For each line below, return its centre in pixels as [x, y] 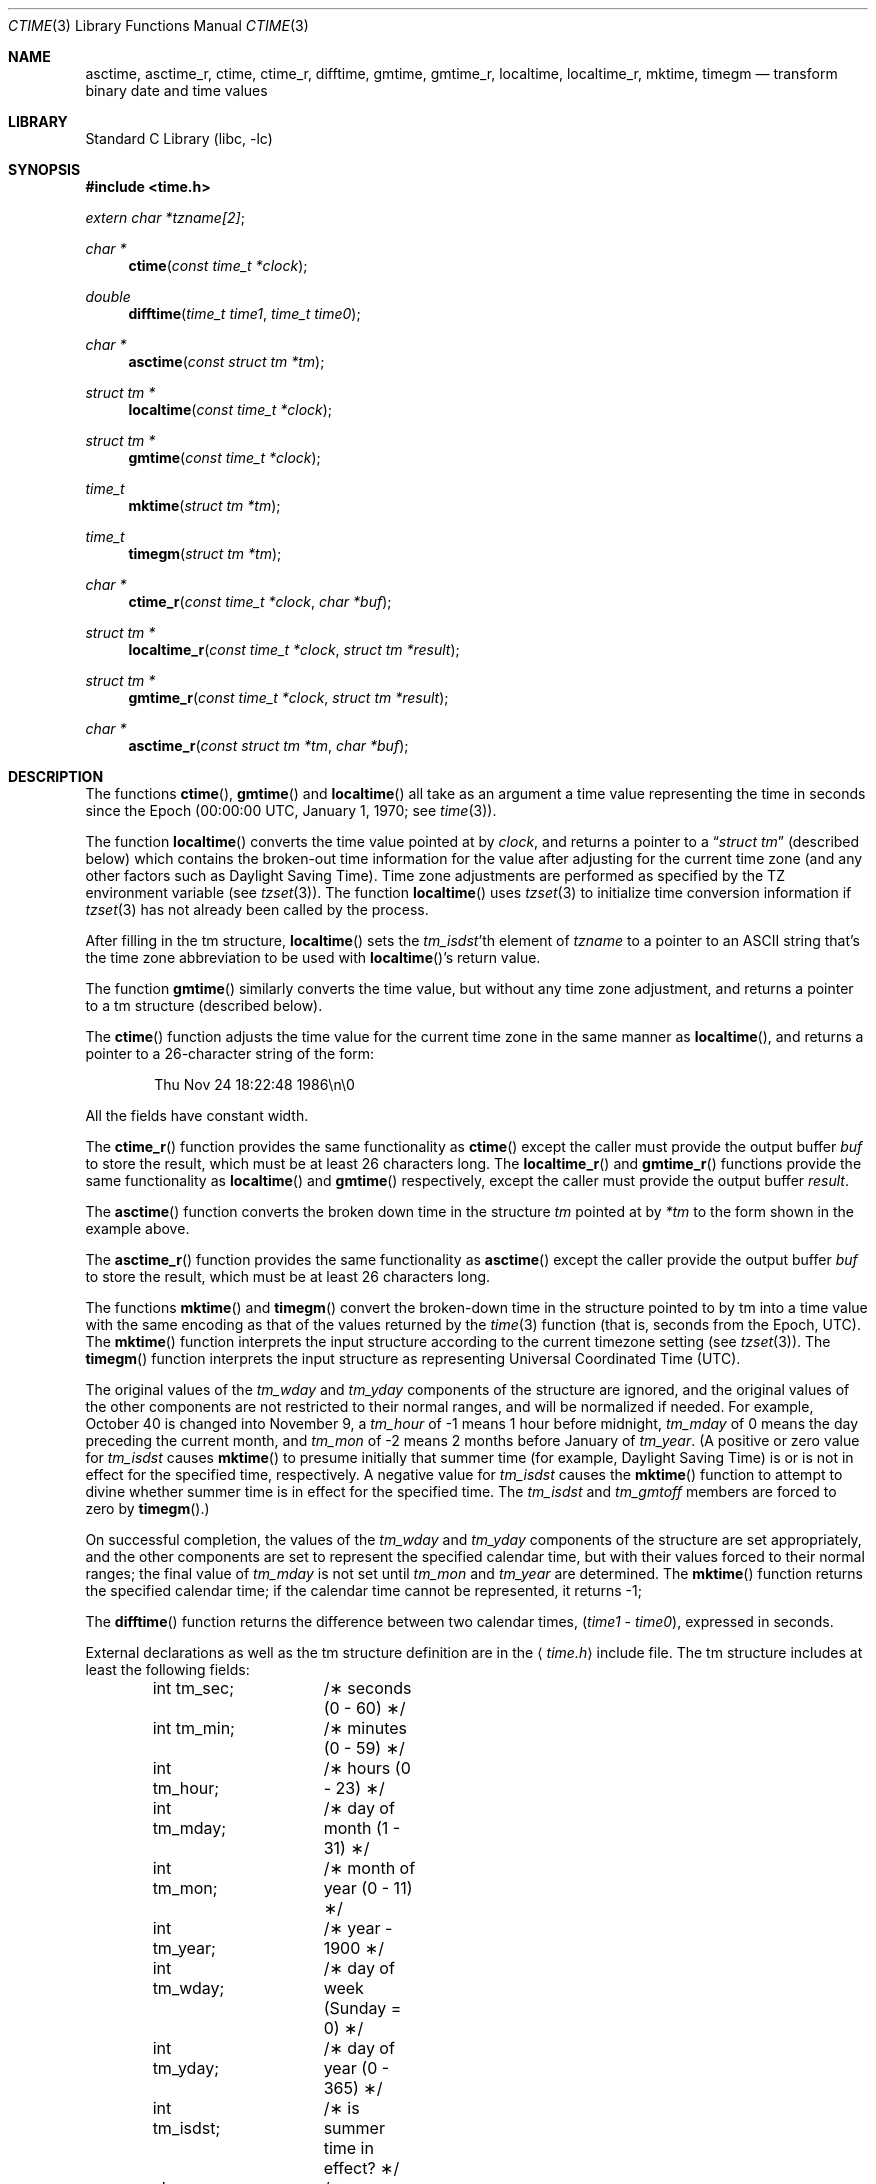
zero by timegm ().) [147, 1508]
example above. [137, 1228]
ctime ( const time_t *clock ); [218, 265]
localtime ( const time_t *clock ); [230, 409]
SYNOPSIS [44, 169]
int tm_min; [193, 1728]
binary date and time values [176, 90]
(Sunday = [362, 2008]
